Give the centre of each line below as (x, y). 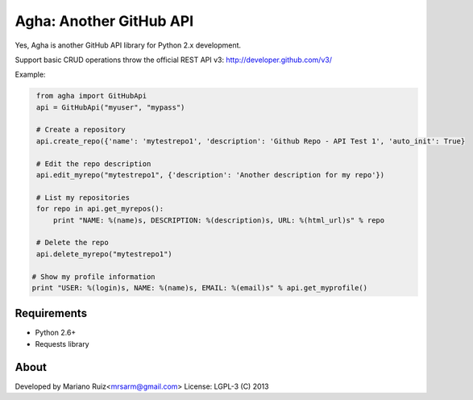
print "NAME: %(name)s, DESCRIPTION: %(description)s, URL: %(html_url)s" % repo (219, 220)
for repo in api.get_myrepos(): (100, 209)
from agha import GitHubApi (92, 96)
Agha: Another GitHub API (104, 21)
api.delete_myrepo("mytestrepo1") (104, 254)
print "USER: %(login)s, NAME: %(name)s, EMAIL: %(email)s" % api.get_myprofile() (200, 287)
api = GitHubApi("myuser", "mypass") (111, 107)
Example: (30, 75)
